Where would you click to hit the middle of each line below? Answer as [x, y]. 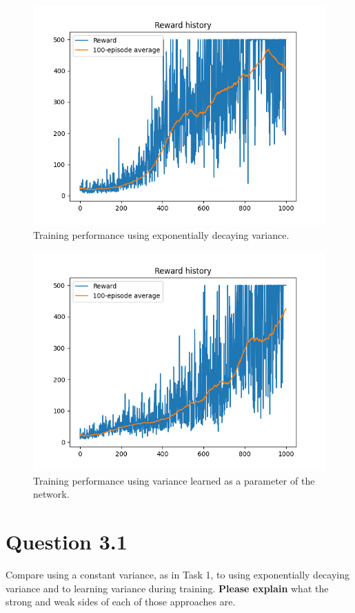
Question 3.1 [67, 542]
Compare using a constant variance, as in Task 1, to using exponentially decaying [178, 575]
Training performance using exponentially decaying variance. [161, 234]
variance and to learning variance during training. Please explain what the [167, 588]
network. [51, 494]
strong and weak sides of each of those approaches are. [121, 602]
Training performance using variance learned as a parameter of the [174, 480]
